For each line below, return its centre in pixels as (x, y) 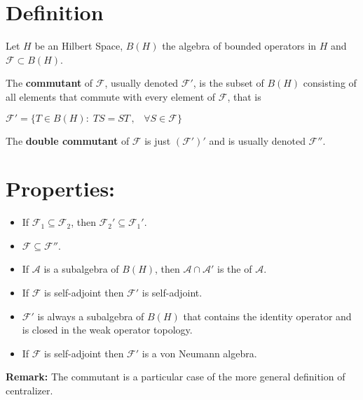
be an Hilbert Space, (79, 46)
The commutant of (49, 83)
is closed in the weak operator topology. (107, 330)
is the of (235, 269)
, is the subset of (228, 83)
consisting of (330, 83)
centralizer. (29, 390)
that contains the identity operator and (267, 316)
